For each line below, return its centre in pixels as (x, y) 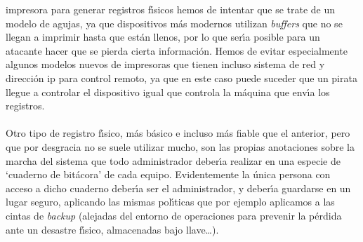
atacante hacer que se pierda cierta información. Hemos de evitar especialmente (177, 50)
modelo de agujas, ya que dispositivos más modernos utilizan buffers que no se (174, 23)
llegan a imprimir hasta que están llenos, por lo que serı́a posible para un (163, 37)
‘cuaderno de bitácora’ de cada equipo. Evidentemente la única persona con (168, 174)
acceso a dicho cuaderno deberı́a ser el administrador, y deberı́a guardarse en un (178, 188)
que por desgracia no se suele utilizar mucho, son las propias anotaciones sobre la (180, 146)
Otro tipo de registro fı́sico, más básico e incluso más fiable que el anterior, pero (178, 133)
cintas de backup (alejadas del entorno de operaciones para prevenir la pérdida (174, 215)
